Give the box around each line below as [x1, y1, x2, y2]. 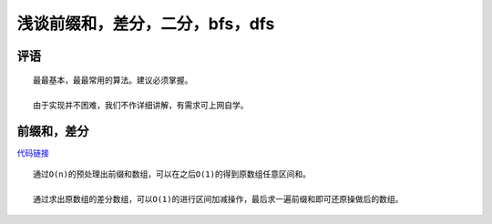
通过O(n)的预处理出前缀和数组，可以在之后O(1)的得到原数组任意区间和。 [33, 168, 312, 179]
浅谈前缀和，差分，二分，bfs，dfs [16, 14, 275, 34]
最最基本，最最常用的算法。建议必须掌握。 [33, 75, 193, 86]
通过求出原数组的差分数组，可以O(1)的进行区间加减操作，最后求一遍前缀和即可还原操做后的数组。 [33, 194, 404, 205]
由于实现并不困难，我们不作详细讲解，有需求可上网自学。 [33, 100, 249, 111]
